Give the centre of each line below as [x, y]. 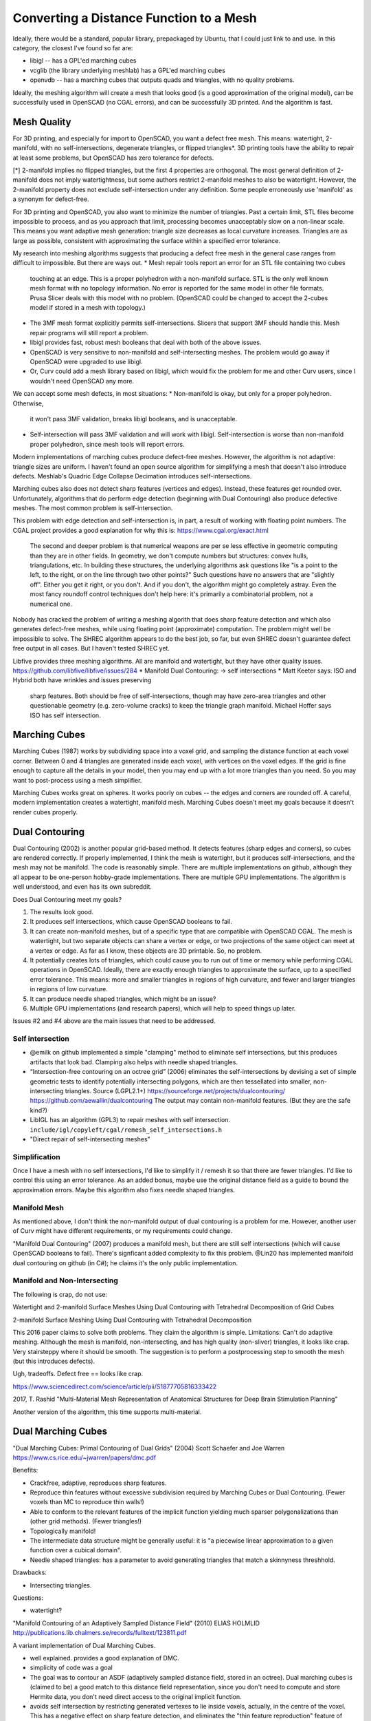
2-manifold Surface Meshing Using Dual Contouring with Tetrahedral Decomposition [132, 1320]
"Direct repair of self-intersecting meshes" [90, 1139]
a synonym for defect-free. [51, 199]
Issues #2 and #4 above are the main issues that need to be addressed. [114, 1021]
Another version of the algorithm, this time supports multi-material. [107, 1412]
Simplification [37, 1157]
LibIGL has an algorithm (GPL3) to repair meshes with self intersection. [130, 1120]
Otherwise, [28, 403]
